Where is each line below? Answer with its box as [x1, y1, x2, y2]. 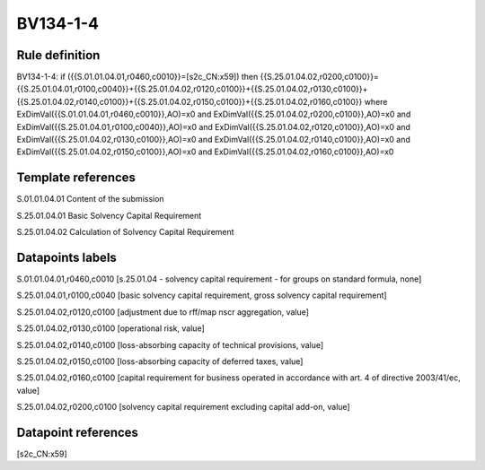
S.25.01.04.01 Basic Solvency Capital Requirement [16, 210, 202, 221]
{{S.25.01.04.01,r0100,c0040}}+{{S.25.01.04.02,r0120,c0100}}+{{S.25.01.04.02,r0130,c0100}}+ [16, 83, 368, 94]
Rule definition [16, 48, 101, 63]
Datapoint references [16, 424, 139, 440]
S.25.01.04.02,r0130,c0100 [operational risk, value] [16, 323, 206, 334]
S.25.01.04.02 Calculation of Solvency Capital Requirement [16, 227, 234, 238]
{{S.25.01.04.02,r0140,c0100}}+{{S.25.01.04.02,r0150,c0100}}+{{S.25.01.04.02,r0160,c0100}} [16, 96, 363, 107]
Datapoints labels [16, 249, 117, 265]
